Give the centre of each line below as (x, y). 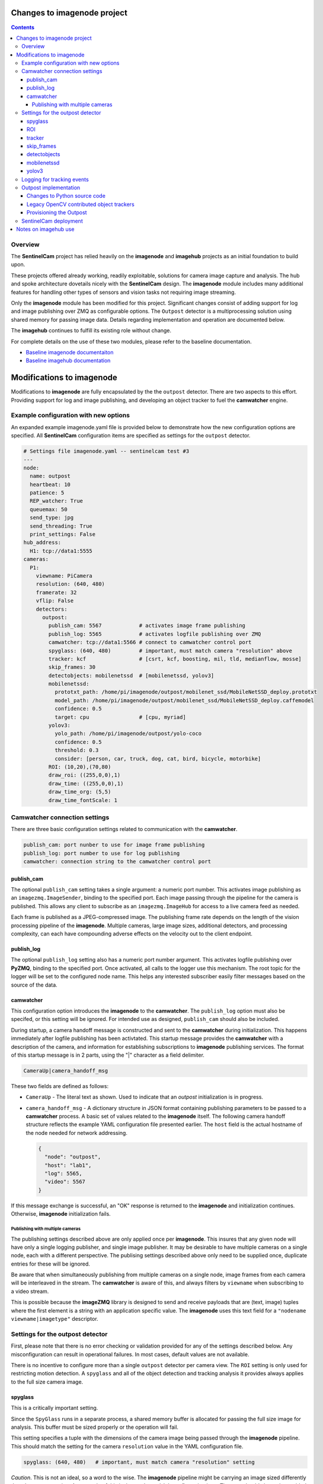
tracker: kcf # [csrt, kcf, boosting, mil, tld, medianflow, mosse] (175, 659)
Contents (23, 27)
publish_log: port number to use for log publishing (102, 853)
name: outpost (50, 476)
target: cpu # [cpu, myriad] (120, 717)
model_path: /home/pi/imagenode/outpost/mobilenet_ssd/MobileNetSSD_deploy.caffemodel (184, 700)
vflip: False (55, 601)
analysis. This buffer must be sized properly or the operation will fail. (95, 1427)
